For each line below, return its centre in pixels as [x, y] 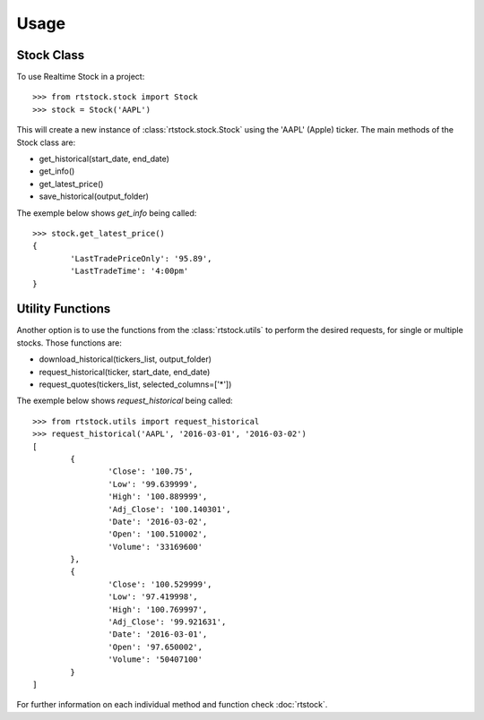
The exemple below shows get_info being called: [107, 213]
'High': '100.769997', [158, 609]
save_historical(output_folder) [94, 196]
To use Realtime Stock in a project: [81, 77]
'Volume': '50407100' [156, 660]
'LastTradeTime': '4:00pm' [130, 271]
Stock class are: [46, 142]
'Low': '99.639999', [153, 484]
